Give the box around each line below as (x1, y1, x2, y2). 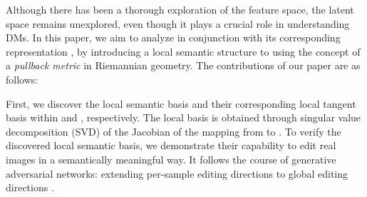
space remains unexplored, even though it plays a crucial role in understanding (6, 16, 350, 31)
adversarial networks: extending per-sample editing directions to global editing (6, 166, 348, 181)
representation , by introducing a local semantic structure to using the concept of (6, 44, 361, 59)
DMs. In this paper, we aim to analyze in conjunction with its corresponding (6, 30, 341, 45)
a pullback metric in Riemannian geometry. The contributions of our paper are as (6, 58, 361, 73)
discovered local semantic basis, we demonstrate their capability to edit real (6, 138, 336, 153)
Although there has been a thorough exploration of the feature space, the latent (6, 2, 354, 16)
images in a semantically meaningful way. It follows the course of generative (6, 151, 336, 166)
